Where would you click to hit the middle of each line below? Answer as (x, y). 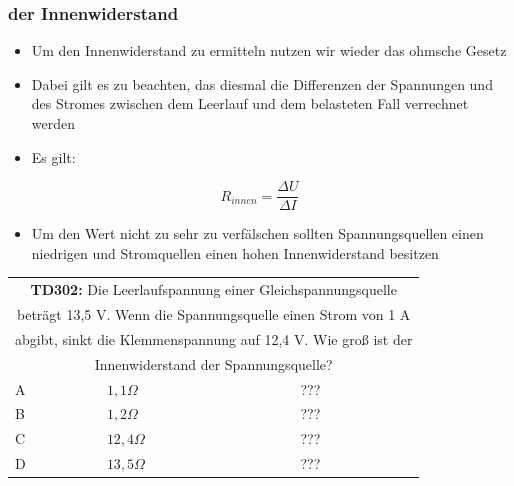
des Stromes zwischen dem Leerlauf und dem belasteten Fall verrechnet (250, 103)
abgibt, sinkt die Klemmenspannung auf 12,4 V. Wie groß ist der (214, 338)
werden (53, 123)
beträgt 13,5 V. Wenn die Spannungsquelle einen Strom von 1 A (214, 314)
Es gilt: (53, 156)
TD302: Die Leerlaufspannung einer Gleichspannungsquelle (213, 289)
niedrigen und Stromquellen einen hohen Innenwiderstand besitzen (235, 252)
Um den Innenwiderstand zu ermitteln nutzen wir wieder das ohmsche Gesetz (269, 50)
